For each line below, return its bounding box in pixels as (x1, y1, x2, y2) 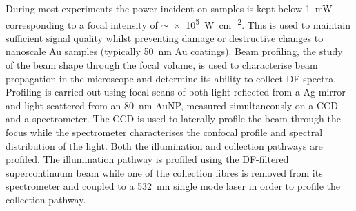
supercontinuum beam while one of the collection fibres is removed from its (6, 165, 323, 179)
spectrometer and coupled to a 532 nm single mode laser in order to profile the (6, 179, 341, 193)
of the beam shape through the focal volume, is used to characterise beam (6, 58, 318, 72)
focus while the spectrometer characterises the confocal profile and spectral (6, 125, 323, 139)
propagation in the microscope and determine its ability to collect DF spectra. (6, 71, 337, 85)
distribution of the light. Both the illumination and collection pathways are (6, 138, 323, 153)
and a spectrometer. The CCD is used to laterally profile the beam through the (6, 111, 341, 126)
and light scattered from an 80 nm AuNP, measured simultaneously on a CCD (6, 98, 338, 112)
